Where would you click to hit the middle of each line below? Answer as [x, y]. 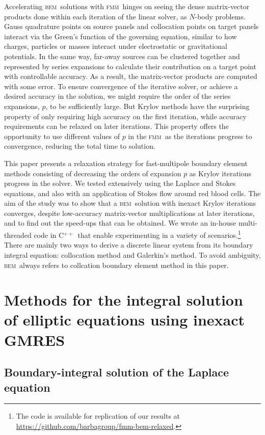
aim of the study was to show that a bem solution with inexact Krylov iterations [130, 203]
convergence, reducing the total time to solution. [80, 146]
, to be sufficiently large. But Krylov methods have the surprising [148, 106]
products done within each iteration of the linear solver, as [96, 16]
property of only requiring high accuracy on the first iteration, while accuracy [125, 116]
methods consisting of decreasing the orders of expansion [93, 173]
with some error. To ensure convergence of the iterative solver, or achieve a [121, 86]
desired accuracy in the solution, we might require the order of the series [117, 96]
